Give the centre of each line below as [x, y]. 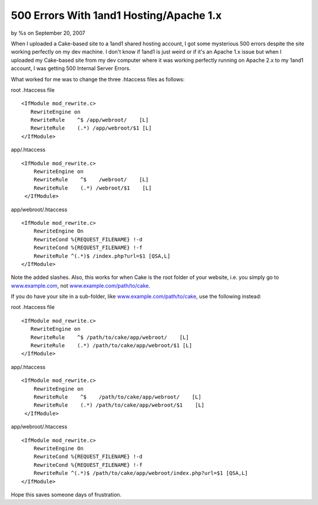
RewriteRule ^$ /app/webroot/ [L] [90, 120]
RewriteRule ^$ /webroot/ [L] [91, 180]
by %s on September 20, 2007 [48, 33]
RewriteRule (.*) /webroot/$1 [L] [93, 188]
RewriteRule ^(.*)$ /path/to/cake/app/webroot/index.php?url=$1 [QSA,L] [141, 473]
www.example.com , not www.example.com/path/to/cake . [80, 285]
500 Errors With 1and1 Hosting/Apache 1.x [116, 15]
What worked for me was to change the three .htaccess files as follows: [98, 79]
